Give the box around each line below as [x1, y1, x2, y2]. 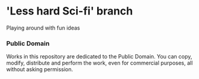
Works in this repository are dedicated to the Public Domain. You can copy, [6, 53, 192, 60]
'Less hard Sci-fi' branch [6, 4, 133, 18]
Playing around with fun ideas [6, 24, 80, 31]
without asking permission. [6, 66, 74, 73]
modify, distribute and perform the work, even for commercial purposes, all [6, 59, 193, 67]
